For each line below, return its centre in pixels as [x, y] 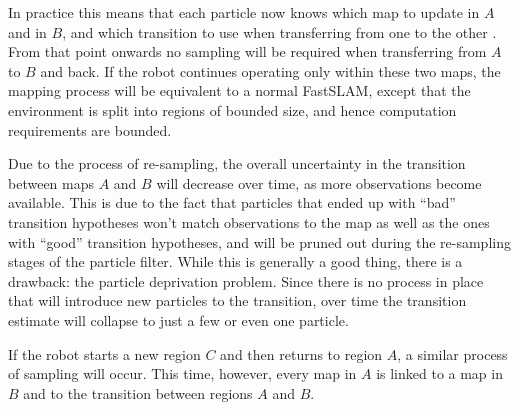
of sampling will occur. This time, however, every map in [182, 373]
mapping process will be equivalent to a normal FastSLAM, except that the [239, 90]
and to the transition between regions [138, 392]
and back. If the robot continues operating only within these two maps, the [270, 70]
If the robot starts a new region [104, 353]
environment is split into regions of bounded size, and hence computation [232, 109]
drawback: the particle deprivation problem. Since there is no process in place [246, 280]
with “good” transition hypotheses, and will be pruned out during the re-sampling [259, 241]
